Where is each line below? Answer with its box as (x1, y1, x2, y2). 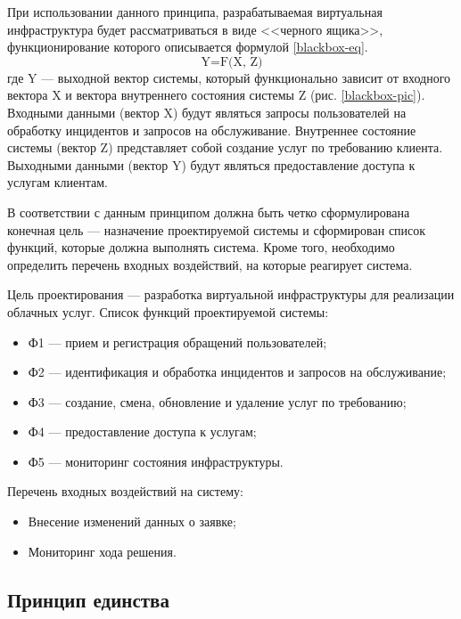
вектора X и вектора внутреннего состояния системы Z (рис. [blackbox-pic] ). (7, 86, 425, 104)
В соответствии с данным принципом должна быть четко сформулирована (7, 202, 410, 221)
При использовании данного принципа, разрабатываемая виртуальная (7, 3, 383, 20)
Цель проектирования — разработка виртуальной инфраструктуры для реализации (7, 285, 455, 304)
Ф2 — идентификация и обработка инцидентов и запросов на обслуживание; (28, 362, 447, 381)
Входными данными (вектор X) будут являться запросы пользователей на (7, 102, 407, 121)
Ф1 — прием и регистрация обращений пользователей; (28, 332, 327, 351)
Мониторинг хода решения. (28, 542, 177, 560)
